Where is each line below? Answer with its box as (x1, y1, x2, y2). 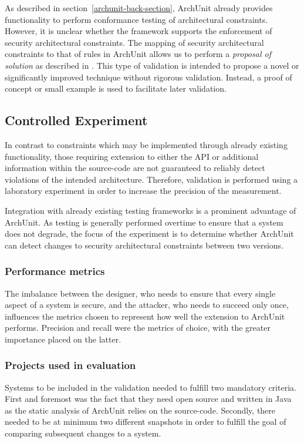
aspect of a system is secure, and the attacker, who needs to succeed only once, (5, 298, 289, 311)
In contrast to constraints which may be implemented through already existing (5, 138, 288, 150)
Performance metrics (5, 264, 105, 278)
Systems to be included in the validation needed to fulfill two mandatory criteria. (5, 381, 296, 393)
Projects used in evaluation (5, 358, 136, 372)
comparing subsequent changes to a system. (5, 427, 161, 439)
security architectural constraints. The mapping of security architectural (5, 36, 264, 48)
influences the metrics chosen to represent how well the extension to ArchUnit (5, 310, 285, 322)
